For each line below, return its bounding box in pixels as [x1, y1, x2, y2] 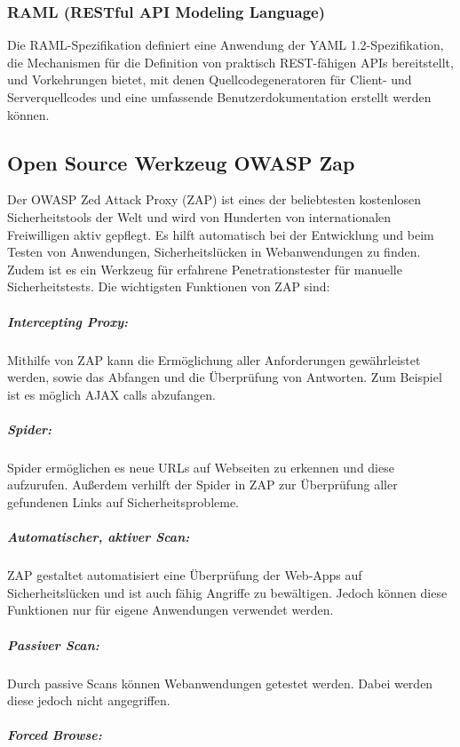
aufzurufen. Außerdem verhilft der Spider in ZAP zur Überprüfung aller [7, 475, 398, 494]
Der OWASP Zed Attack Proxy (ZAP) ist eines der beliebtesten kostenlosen [7, 190, 421, 209]
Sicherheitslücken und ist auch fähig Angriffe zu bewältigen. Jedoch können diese [7, 583, 448, 601]
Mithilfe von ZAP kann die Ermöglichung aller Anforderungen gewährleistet [7, 350, 421, 369]
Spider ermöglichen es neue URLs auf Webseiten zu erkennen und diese [7, 457, 394, 476]
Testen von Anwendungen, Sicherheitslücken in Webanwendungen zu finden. [7, 242, 421, 261]
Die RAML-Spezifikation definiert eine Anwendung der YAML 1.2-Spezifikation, [7, 36, 444, 54]
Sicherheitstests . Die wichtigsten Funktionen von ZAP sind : [7, 277, 330, 296]
